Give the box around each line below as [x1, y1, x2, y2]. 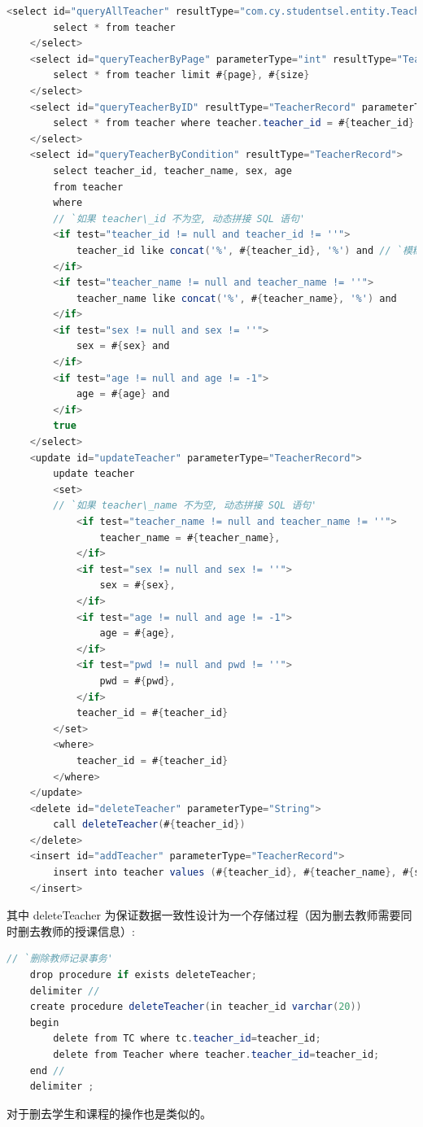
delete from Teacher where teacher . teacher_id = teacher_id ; [53, 1049, 380, 1060]
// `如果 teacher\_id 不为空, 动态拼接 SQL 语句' [53, 212, 306, 225]
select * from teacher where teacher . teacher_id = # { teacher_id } [53, 117, 415, 129]
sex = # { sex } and [76, 340, 170, 352]
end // [29, 1064, 65, 1077]
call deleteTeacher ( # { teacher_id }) [53, 819, 246, 831]
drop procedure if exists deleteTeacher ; [29, 969, 257, 981]
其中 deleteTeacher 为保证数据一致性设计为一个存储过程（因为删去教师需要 [7, 906, 401, 924]
